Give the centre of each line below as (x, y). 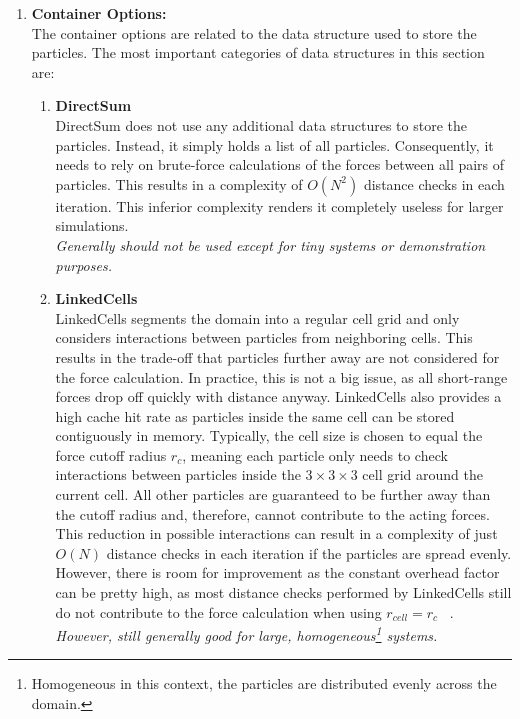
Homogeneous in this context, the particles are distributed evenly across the (264, 683)
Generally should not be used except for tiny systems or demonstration (270, 244)
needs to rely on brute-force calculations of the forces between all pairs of (280, 164)
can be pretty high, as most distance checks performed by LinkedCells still (283, 592)
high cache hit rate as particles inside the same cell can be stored (255, 415)
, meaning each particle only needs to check (315, 454)
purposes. (83, 264)
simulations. (92, 225)
